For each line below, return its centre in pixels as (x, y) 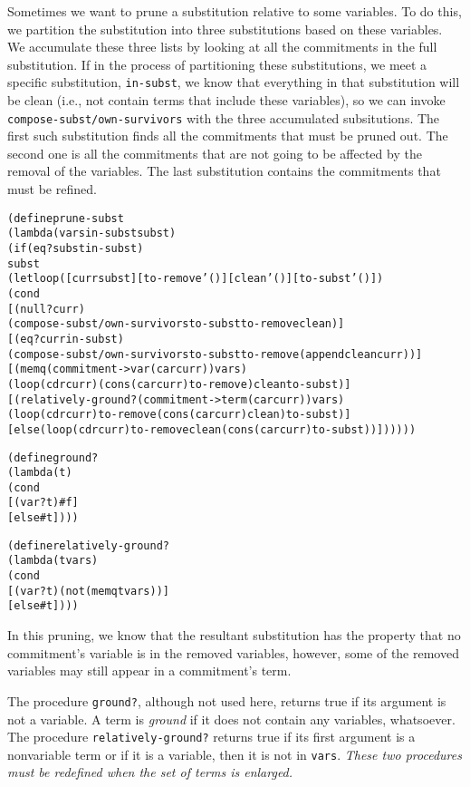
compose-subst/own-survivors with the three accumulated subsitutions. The (224, 117)
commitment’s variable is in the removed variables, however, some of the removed (233, 652)
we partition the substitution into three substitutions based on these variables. (225, 29)
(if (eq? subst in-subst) (76, 248)
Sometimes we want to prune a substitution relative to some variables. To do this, (235, 11)
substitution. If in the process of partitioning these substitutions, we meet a (217, 64)
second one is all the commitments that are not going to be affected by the (215, 153)
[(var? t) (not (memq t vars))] (89, 591)
